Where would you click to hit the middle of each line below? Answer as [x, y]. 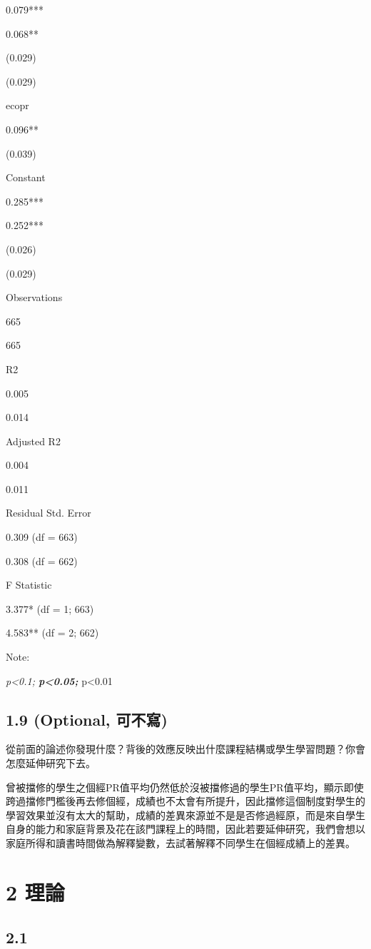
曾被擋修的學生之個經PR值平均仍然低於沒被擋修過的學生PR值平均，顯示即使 [185, 787]
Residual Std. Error [49, 513]
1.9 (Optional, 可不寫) [87, 719]
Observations [34, 297]
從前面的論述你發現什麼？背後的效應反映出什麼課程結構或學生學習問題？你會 [185, 749]
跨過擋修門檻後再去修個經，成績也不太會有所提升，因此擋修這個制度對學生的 [185, 801]
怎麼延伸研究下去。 [51, 763]
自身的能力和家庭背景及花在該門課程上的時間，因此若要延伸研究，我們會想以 [185, 829]
